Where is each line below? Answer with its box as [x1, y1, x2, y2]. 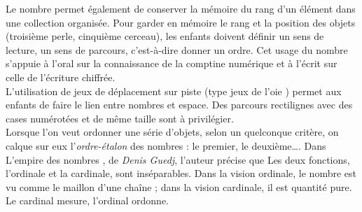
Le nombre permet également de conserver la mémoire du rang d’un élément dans [6, 1, 356, 15]
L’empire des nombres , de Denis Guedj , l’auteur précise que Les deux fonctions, [6, 152, 350, 167]
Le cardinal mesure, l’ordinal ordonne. [6, 193, 169, 208]
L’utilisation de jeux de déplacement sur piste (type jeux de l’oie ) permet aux [6, 83, 342, 98]
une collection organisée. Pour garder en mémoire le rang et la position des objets [6, 15, 356, 29]
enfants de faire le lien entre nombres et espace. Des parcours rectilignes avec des [6, 97, 353, 112]
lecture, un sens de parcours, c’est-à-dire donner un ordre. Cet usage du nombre [6, 42, 348, 57]
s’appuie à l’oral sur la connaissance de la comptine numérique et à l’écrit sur [6, 56, 337, 71]
